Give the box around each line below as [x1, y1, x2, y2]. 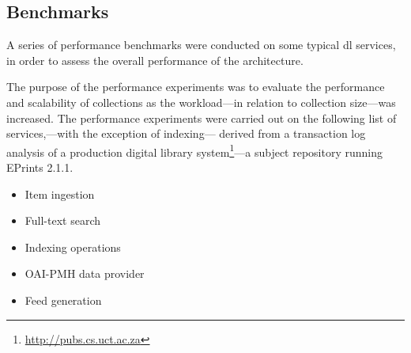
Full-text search [25, 212, 100, 229]
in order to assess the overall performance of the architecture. [6, 51, 304, 68]
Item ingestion [25, 185, 95, 202]
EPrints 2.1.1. [6, 159, 74, 176]
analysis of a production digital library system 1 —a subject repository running [6, 141, 383, 160]
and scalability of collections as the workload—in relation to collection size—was [6, 93, 396, 110]
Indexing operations [25, 238, 121, 255]
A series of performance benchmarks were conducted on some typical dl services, [6, 36, 396, 53]
